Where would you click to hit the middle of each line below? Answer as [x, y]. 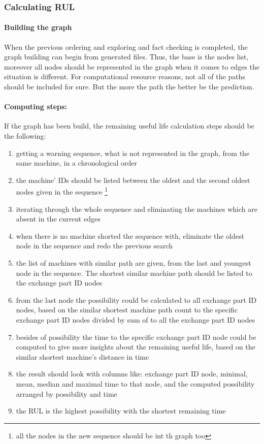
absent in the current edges [58, 219]
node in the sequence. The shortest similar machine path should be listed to [134, 273]
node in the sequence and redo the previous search [94, 246]
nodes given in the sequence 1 [62, 191]
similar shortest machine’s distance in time [82, 356]
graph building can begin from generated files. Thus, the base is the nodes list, [126, 57]
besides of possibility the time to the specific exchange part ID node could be [136, 337]
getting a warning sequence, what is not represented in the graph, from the [133, 153]
